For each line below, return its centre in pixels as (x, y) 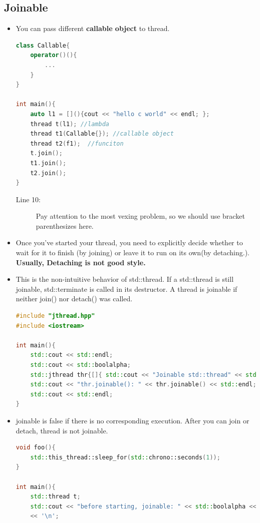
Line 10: (28, 199)
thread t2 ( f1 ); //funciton (77, 143)
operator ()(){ (54, 55)
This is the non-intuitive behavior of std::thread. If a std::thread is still (125, 279)
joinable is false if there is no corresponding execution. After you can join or (133, 420)
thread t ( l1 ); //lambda (70, 124)
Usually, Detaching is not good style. (81, 262)
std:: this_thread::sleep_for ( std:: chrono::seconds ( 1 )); (125, 457)
